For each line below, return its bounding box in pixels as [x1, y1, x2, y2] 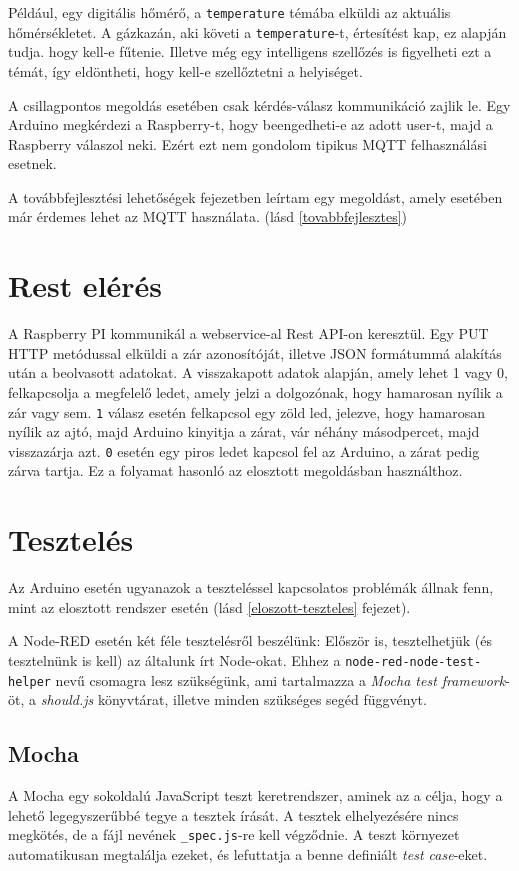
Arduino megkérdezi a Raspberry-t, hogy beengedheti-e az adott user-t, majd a [8, 114, 493, 135]
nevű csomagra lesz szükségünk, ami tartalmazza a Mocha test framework [55, 669, 506, 690]
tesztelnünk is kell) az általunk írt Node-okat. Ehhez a [8, 649, 341, 670]
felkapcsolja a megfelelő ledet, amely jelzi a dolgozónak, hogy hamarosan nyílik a [8, 381, 503, 402]
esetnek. [8, 153, 57, 174]
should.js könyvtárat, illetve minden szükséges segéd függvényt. [40, 689, 427, 710]
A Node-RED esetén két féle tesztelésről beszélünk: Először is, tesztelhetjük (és [8, 630, 492, 651]
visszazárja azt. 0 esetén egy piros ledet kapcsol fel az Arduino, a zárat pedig [8, 440, 480, 461]
